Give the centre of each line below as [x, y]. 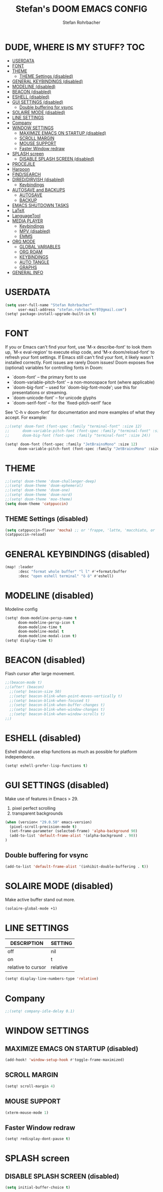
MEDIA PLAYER [27, 221]
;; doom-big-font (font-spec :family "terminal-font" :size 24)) [78, 435]
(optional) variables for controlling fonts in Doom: [54, 368]
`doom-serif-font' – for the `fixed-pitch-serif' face [62, 403]
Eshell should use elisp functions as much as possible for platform [71, 752]
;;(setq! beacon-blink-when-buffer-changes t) [57, 705]
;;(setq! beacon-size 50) [36, 691]
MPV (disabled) [35, 231]
